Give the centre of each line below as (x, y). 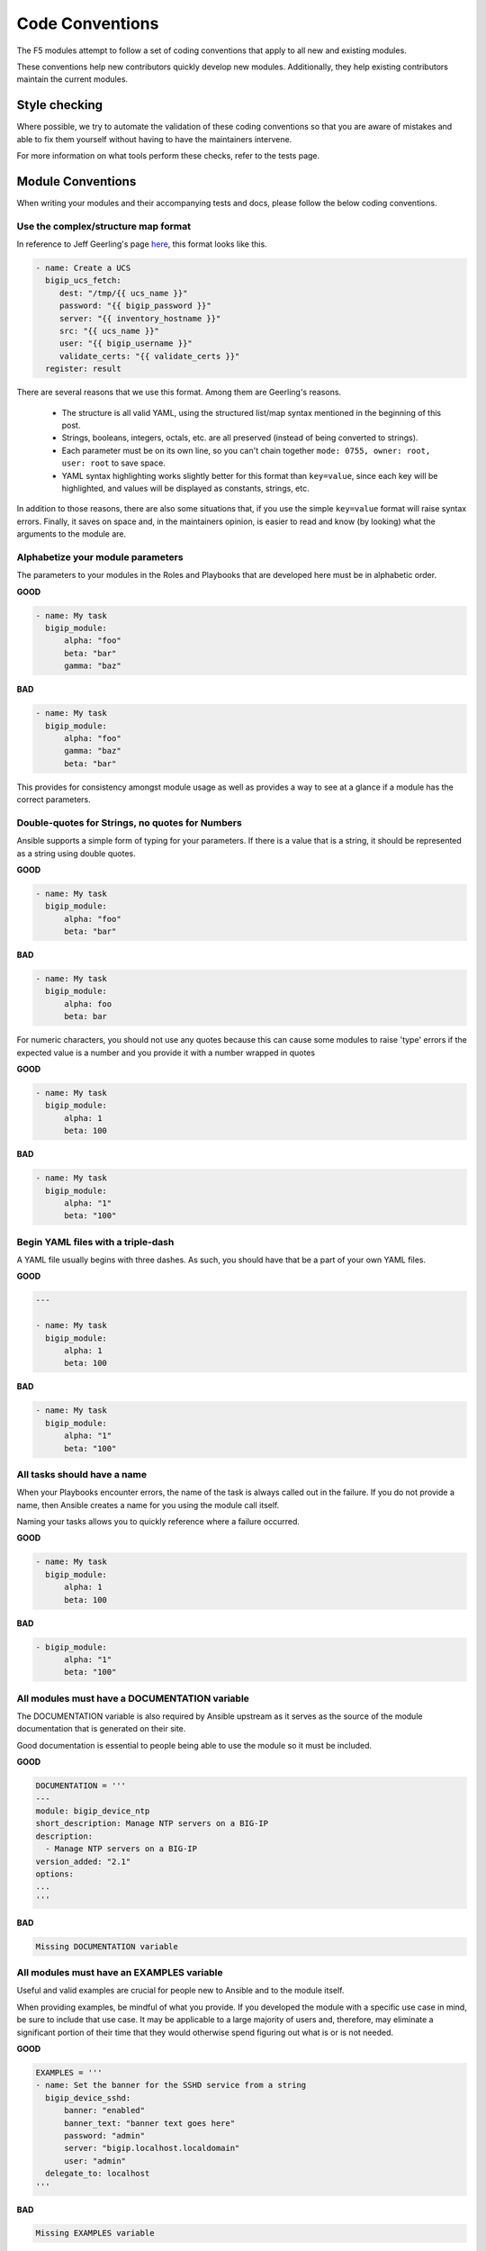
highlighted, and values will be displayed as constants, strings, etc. (185, 488)
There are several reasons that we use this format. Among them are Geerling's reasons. (179, 393)
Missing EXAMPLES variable (95, 2233)
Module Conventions (76, 181)
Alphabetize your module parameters (100, 556)
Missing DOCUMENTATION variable (107, 1946)
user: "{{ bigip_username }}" (126, 344)
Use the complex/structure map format (103, 226)
